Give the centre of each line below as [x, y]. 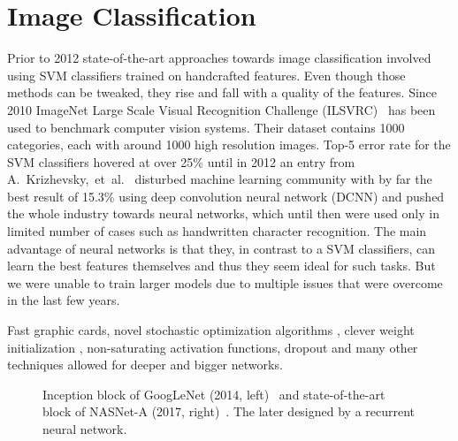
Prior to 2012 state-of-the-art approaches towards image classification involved [219, 58]
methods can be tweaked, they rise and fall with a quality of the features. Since [222, 92]
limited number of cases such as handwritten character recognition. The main [217, 231]
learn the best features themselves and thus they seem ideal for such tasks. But [221, 266]
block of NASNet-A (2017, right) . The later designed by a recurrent [229, 411]
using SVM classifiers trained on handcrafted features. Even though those [206, 75]
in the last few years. [64, 300]
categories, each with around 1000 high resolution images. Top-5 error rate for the [229, 144]
